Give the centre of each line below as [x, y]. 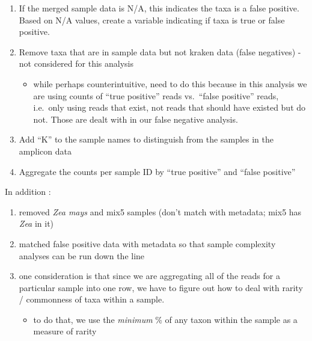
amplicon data [45, 151]
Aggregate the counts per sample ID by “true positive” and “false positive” [157, 171]
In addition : [28, 192]
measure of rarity [65, 331]
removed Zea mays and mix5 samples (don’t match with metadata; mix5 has [160, 211]
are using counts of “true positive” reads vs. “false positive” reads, [156, 95]
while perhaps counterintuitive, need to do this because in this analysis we [170, 83]
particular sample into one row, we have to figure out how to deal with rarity [161, 287]
